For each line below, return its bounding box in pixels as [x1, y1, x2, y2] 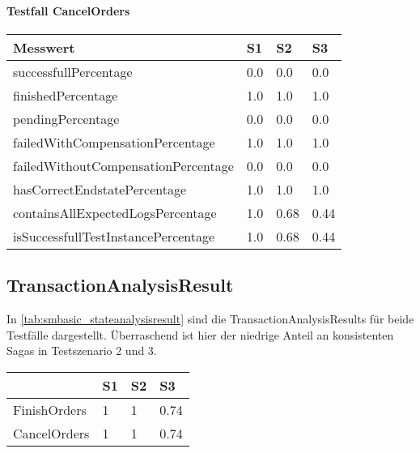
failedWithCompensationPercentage [13, 132, 215, 152]
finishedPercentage [13, 85, 118, 105]
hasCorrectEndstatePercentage [13, 179, 187, 199]
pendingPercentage [13, 109, 120, 128]
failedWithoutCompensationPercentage [13, 156, 234, 175]
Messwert [13, 37, 75, 57]
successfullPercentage [13, 62, 133, 81]
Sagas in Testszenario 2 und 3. [6, 342, 157, 359]
